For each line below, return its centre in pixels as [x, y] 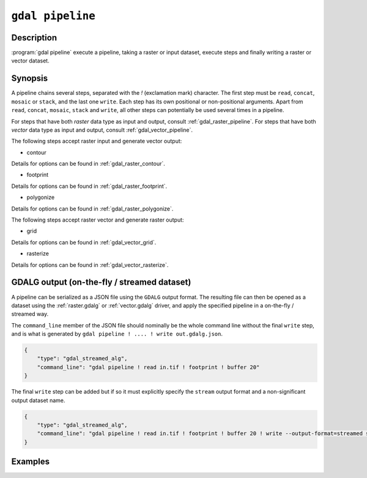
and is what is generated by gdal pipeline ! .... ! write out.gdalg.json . [117, 334]
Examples [31, 462]
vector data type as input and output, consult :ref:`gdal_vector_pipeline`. [102, 130]
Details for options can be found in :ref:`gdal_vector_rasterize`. [90, 265]
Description [34, 38]
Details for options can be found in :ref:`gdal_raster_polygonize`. [92, 209]
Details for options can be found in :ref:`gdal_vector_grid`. [84, 242]
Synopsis [30, 79]
